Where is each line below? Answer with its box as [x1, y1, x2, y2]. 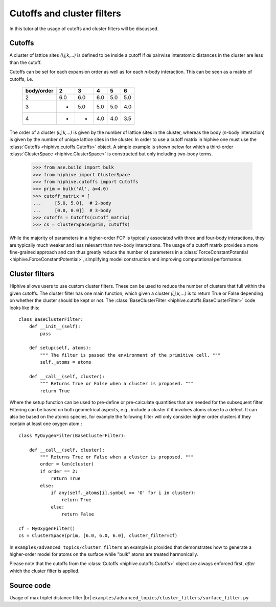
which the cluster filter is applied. [9, 568, 80, 574]
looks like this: [9, 305, 40, 311]
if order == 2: [40, 468, 78, 474]
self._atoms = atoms [40, 359, 91, 365]
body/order [25, 87, 54, 95]
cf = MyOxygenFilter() [18, 525, 76, 531]
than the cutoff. [9, 59, 42, 65]
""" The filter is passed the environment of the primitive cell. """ [40, 352, 221, 358]
